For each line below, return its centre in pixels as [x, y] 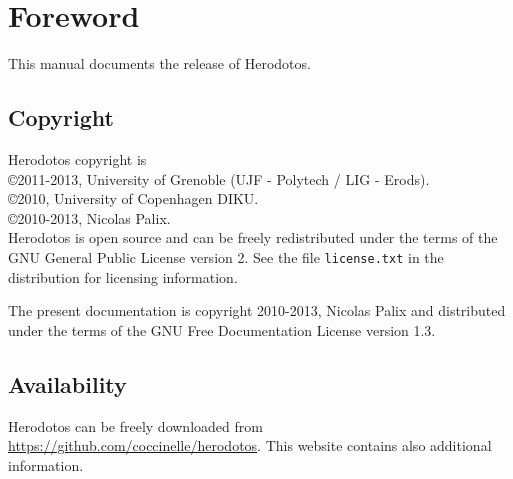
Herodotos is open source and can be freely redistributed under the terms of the [253, 237]
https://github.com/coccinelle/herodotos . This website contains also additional [250, 445]
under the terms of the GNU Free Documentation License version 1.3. [222, 329]
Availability [67, 383]
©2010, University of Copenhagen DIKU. [133, 198]
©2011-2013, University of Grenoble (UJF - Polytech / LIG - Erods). [219, 178]
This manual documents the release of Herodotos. [159, 63]
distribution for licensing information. [123, 276]
